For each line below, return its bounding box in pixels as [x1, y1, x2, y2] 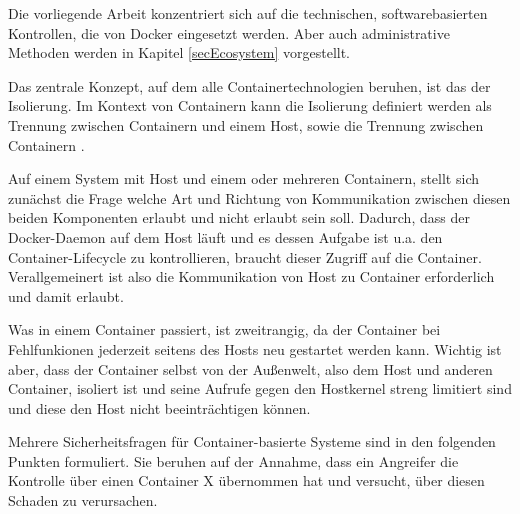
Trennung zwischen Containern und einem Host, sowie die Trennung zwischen [8, 114, 484, 135]
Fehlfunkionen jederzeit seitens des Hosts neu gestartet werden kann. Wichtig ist [8, 338, 502, 359]
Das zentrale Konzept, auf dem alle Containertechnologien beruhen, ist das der [8, 75, 491, 96]
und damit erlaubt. [8, 285, 124, 306]
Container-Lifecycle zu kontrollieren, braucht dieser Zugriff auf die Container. [8, 246, 482, 267]
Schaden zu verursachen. [8, 490, 158, 511]
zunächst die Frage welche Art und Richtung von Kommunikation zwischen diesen [8, 187, 511, 208]
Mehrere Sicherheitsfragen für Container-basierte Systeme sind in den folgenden [8, 431, 496, 452]
